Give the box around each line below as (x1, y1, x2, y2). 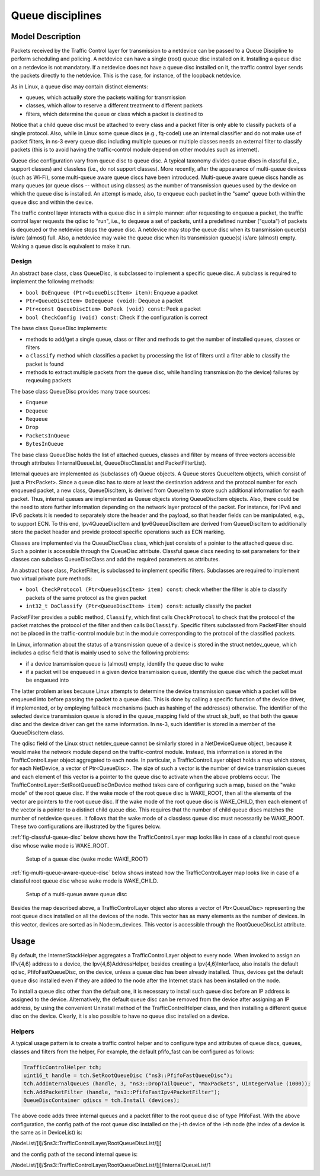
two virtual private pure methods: (11, 575, 92, 582)
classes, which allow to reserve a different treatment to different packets (25, 102, 203, 109)
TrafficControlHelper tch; (23, 1064, 102, 1070)
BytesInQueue (25, 440, 64, 448)
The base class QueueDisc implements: (11, 325, 108, 332)
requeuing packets (25, 377, 72, 384)
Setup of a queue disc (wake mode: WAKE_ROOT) (25, 855, 148, 862)
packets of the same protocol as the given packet (25, 594, 147, 601)
